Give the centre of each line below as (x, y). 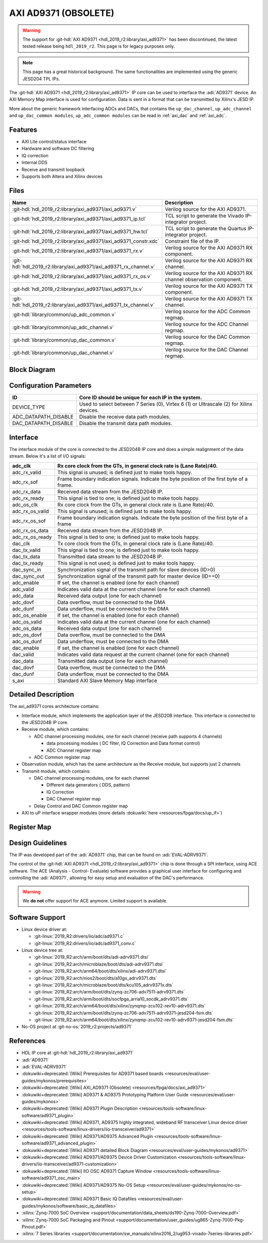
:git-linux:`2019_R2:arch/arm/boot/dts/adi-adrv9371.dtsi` (92, 957)
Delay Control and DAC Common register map (81, 806)
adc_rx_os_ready (32, 537)
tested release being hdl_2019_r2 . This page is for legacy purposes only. (99, 46)
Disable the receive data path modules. (125, 417)
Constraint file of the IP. (193, 241)
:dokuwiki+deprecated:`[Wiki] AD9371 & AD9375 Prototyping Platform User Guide (105, 1094)
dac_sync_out (28, 576)
